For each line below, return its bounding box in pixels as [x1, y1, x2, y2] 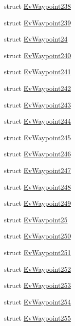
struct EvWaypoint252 [4, 263, 71, 274]
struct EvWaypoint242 [4, 83, 71, 93]
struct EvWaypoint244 [4, 116, 71, 126]
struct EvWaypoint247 [4, 165, 71, 175]
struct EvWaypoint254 [4, 296, 71, 306]
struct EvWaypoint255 [4, 313, 71, 323]
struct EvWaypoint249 [4, 198, 71, 208]
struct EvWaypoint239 [4, 17, 71, 27]
